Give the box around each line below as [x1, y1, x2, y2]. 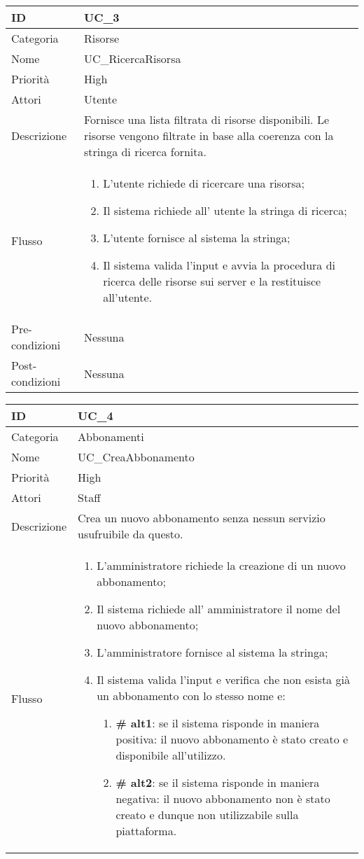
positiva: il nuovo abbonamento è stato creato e [115, 731, 349, 747]
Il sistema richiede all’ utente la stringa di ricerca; [103, 202, 347, 218]
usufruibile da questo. [78, 526, 183, 542]
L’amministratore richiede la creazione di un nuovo [97, 557, 346, 573]
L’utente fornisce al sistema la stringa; [103, 230, 290, 246]
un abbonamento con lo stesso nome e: [97, 687, 286, 704]
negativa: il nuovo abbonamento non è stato [115, 790, 330, 806]
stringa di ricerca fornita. [83, 144, 206, 160]
